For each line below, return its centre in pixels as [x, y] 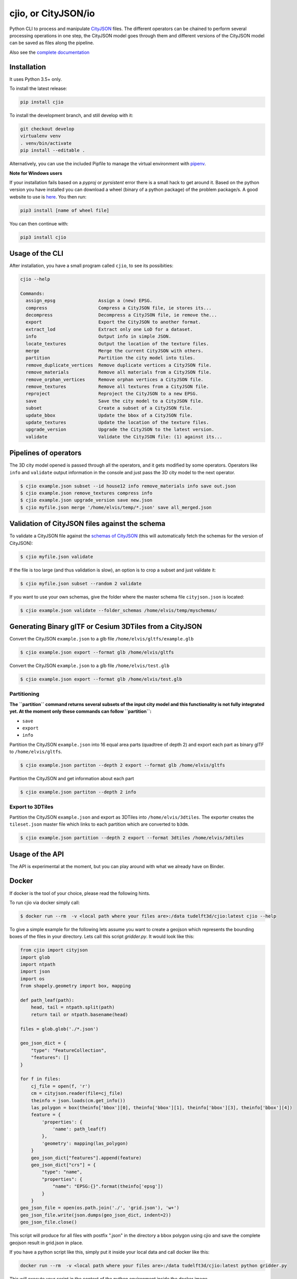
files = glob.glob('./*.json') [60, 1029]
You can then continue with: [39, 224]
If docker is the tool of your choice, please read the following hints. [80, 893]
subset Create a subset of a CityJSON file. [109, 408]
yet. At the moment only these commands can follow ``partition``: [81, 712]
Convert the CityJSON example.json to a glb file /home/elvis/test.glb [89, 666]
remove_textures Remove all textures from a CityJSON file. [117, 387]
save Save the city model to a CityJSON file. [115, 401]
